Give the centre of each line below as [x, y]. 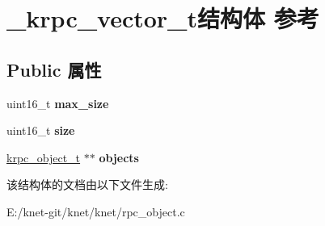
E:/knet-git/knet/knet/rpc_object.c [96, 211]
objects [119, 157]
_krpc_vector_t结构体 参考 [163, 18]
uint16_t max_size [58, 103]
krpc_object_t [44, 157]
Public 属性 [54, 69]
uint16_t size [41, 130]
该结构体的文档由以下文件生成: [87, 184]
